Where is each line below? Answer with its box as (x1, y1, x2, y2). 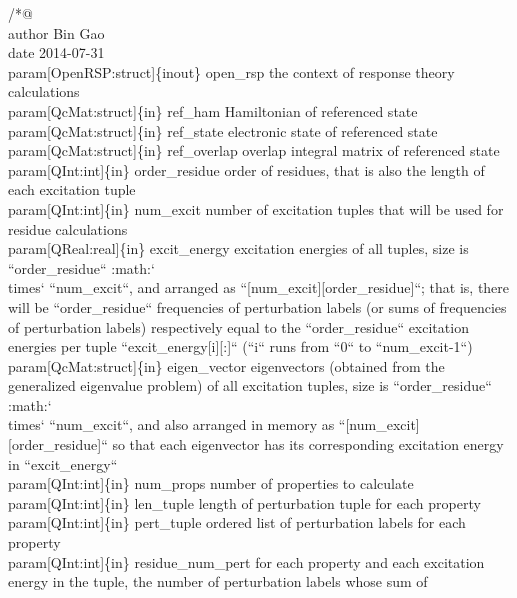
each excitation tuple (8, 179, 136, 200)
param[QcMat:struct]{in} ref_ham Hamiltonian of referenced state (8, 100, 418, 121)
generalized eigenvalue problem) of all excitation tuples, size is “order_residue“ (8, 375, 492, 396)
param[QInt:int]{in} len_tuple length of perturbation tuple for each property (8, 492, 481, 513)
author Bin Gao (8, 22, 105, 43)
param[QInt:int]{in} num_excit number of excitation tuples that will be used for (8, 198, 504, 219)
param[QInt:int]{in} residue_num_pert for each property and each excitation (8, 551, 485, 572)
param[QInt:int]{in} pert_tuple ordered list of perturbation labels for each (8, 512, 466, 533)
